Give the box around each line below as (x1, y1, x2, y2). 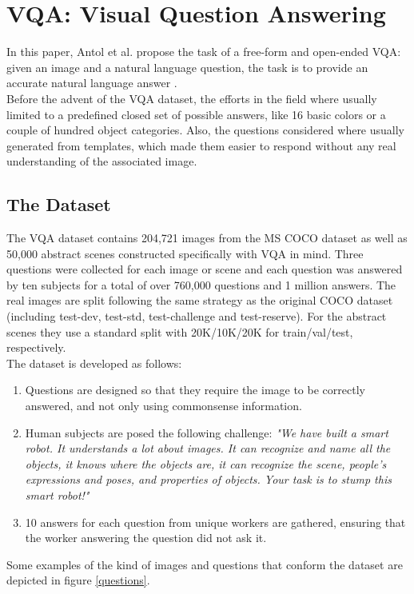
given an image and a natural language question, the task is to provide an (6, 58, 368, 75)
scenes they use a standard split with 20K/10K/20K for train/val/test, (6, 323, 353, 340)
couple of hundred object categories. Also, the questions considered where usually (6, 122, 405, 138)
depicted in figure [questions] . (6, 572, 150, 588)
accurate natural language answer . (6, 74, 177, 91)
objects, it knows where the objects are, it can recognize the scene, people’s (25, 455, 387, 472)
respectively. (6, 339, 66, 356)
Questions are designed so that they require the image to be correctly (25, 381, 365, 398)
